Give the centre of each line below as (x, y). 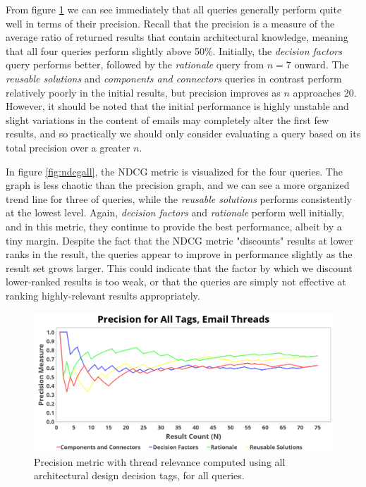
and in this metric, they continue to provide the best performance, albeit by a (174, 226)
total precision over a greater (68, 147)
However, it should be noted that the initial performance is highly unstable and (177, 106)
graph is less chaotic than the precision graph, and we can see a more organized (178, 185)
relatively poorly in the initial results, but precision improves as (143, 92)
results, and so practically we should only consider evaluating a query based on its (183, 134)
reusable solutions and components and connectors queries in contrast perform (174, 78)
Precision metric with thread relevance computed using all (160, 461)
